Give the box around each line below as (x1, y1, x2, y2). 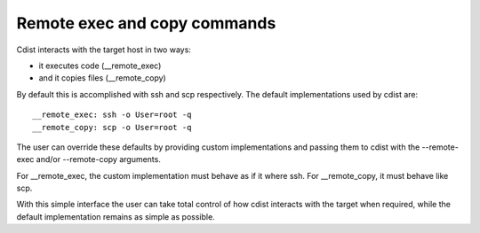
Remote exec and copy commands (16, 13, 276, 33)
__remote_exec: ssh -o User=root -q (32, 110, 192, 120)
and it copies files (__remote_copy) (38, 73, 166, 83)
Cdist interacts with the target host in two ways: (16, 44, 191, 55)
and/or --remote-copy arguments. (36, 154, 162, 165)
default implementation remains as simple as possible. (16, 211, 215, 221)
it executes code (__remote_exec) (38, 60, 162, 71)
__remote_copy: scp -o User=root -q (32, 122, 192, 132)
